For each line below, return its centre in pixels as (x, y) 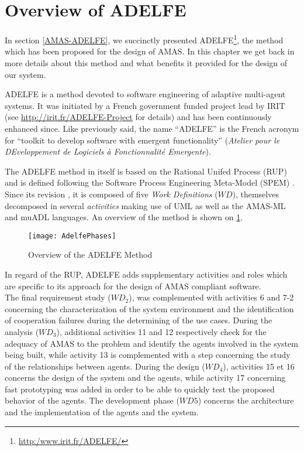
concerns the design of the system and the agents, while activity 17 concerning (145, 377)
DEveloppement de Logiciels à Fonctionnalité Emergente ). (108, 151)
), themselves (255, 194)
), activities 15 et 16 (259, 366)
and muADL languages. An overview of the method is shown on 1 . (124, 217)
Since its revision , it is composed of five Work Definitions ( (111, 194)
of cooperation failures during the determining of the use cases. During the (139, 320)
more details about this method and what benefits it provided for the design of (146, 62)
